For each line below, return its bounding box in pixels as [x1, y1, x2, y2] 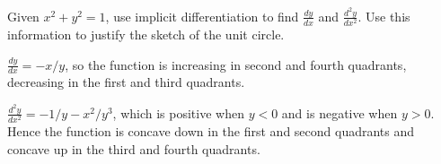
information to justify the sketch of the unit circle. [7, 25, 285, 44]
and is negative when [281, 103, 398, 122]
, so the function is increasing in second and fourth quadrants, [65, 55, 407, 73]
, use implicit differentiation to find [105, 6, 299, 25]
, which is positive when [112, 103, 244, 122]
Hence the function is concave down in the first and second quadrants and [7, 122, 415, 141]
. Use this [357, 6, 410, 25]
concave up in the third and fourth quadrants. [7, 139, 260, 158]
